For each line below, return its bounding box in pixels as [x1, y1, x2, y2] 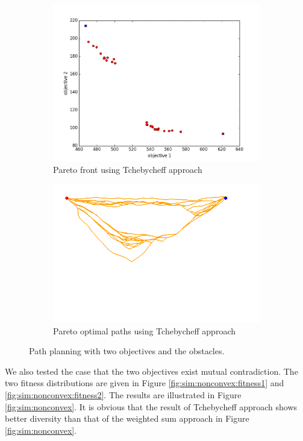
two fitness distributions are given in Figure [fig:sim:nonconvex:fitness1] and [5, 377, 284, 389]
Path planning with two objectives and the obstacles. [29, 345, 225, 357]
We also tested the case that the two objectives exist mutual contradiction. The [5, 364, 298, 377]
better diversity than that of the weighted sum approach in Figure [5, 412, 249, 425]
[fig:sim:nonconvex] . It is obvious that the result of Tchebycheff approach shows [5, 400, 298, 413]
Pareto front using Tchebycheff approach [53, 163, 202, 176]
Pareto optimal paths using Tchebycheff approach [53, 324, 236, 337]
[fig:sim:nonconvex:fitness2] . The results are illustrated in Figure [5, 389, 242, 401]
